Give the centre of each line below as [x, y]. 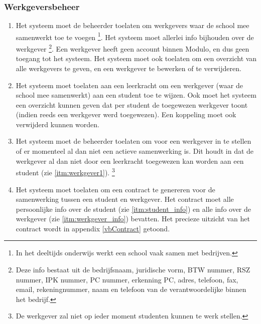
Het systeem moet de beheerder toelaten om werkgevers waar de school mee [133, 25]
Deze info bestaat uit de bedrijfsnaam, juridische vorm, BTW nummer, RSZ [133, 270]
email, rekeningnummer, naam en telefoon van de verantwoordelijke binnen [131, 289]
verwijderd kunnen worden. [58, 124]
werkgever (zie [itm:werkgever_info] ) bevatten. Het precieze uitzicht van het [133, 219]
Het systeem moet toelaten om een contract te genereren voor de [115, 189]
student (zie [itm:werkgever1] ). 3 [65, 172]
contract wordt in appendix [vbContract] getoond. [93, 228]
